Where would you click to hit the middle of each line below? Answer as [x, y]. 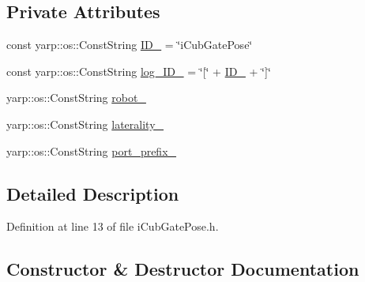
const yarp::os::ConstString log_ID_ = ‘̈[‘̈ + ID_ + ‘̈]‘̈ [139, 71]
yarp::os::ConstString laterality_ [85, 124]
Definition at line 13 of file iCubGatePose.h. [113, 226]
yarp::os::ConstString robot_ [76, 98]
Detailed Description [93, 193]
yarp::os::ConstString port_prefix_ [92, 150]
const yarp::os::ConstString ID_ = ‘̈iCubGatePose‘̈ [130, 45]
